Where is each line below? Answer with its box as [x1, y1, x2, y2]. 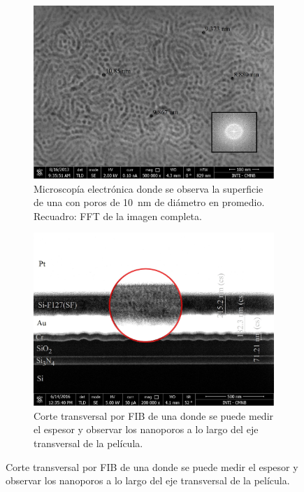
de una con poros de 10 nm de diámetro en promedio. [34, 195, 265, 210]
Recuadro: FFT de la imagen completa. [34, 208, 202, 223]
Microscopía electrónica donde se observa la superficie [34, 181, 263, 196]
